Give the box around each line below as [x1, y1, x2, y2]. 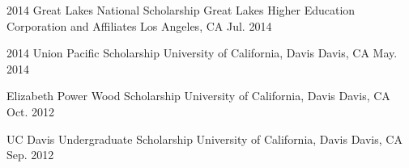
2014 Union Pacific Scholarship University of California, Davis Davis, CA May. [6, 44, 398, 61]
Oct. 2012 [6, 103, 55, 120]
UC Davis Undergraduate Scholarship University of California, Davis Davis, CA [6, 130, 403, 147]
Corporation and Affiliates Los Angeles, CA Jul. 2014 [6, 17, 272, 34]
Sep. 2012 [6, 146, 54, 163]
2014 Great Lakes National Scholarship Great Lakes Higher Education [6, 2, 356, 18]
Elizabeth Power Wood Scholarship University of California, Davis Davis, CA [6, 87, 390, 104]
